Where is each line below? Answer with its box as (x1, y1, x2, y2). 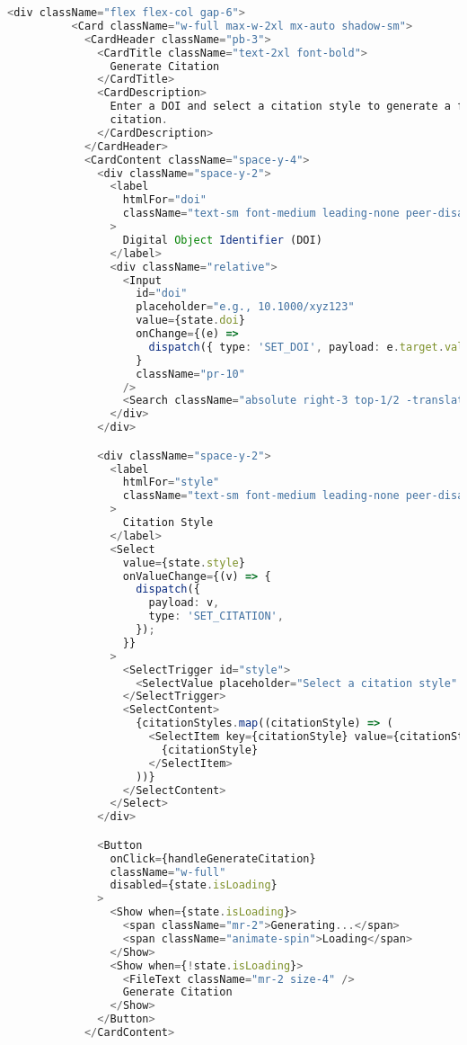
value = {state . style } (122, 556, 245, 569)
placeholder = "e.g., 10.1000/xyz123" (136, 300, 355, 314)
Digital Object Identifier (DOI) (122, 233, 322, 246)
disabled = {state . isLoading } (110, 879, 278, 892)
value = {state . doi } (136, 314, 245, 327)
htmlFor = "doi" (122, 193, 207, 207)
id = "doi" (136, 287, 188, 300)
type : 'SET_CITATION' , (148, 610, 284, 623)
